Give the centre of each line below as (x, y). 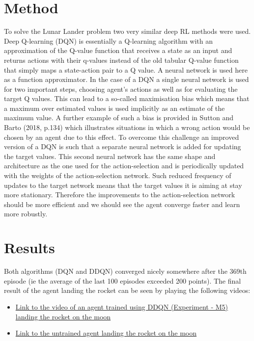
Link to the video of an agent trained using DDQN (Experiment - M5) (122, 306)
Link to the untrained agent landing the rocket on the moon (106, 333)
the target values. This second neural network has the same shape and (110, 156)
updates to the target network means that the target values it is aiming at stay (123, 185)
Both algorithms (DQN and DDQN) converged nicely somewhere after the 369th (125, 271)
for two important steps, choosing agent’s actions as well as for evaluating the (121, 89)
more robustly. (26, 214)
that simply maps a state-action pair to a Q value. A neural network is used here (126, 69)
